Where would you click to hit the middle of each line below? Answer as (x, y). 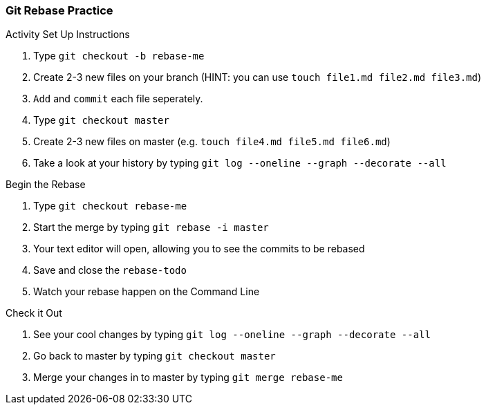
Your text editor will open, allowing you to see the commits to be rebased (199, 249)
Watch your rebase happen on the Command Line (147, 292)
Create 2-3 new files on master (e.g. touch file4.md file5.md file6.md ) (212, 142)
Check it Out (34, 313)
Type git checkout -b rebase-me (119, 56)
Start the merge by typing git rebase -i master (151, 227)
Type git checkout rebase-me (110, 206)
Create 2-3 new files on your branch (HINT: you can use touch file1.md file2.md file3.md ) (258, 77)
